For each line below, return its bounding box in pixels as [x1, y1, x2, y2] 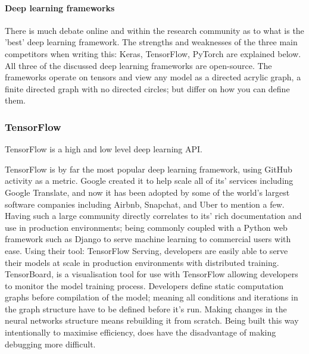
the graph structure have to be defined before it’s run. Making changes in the [5, 302, 287, 315]
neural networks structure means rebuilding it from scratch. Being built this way [5, 314, 299, 327]
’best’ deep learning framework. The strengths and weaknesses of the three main [5, 36, 298, 48]
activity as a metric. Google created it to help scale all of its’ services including [5, 174, 294, 187]
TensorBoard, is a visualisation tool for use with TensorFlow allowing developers [5, 268, 298, 280]
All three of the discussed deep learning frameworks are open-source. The [5, 59, 272, 71]
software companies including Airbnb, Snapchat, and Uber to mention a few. [5, 198, 285, 210]
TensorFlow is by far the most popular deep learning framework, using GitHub [5, 162, 292, 175]
